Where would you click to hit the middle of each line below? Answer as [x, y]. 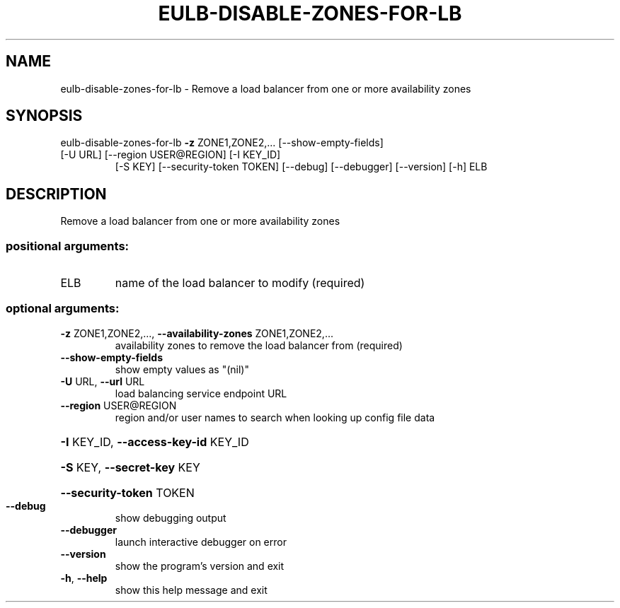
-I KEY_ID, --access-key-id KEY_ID [155, 442]
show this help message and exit [191, 590]
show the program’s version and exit [200, 566]
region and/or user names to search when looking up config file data [275, 417]
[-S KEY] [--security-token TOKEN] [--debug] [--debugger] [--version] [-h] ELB [301, 167]
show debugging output [171, 518]
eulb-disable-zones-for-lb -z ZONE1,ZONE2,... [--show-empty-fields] [222, 143]
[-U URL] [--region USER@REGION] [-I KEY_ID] [171, 155]
